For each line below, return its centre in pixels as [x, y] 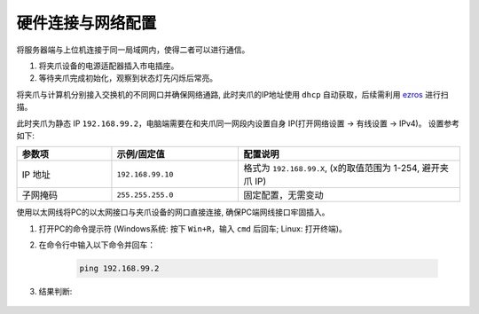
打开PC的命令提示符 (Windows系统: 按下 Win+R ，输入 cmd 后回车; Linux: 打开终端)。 [193, 228]
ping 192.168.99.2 [119, 269]
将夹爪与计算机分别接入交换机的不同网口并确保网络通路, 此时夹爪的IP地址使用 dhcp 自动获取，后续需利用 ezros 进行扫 [232, 94]
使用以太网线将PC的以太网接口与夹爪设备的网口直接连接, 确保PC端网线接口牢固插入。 [173, 212]
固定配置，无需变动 [283, 195]
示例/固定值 [141, 154]
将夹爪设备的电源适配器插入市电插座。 [109, 66]
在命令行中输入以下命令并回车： [97, 245]
